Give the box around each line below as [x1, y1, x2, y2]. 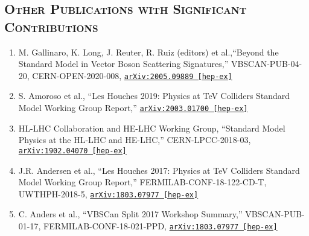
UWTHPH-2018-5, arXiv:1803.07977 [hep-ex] [18, 187, 199, 200]
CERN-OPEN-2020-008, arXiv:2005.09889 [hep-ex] [32, 69, 232, 81]
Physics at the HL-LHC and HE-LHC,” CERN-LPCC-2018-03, [18, 133, 251, 146]
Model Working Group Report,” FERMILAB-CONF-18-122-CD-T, [18, 176, 267, 188]
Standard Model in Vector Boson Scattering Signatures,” [18, 57, 229, 70]
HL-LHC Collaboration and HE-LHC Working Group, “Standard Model [18, 121, 285, 134]
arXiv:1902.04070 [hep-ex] [18, 146, 127, 155]
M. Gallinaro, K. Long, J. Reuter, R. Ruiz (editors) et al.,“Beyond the [18, 45, 279, 58]
